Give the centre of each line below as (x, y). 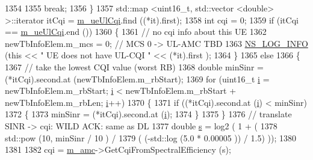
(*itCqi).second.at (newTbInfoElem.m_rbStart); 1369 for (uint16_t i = (137, 78)
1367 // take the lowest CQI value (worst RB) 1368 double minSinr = (134, 66)
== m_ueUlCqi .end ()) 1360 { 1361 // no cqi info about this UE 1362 (136, 32)
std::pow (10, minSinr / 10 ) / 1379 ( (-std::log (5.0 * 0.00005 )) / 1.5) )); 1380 (150, 137)
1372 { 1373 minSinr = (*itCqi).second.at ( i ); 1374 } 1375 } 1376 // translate (148, 114)
